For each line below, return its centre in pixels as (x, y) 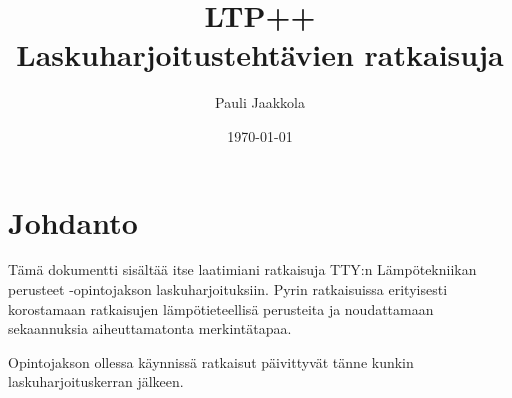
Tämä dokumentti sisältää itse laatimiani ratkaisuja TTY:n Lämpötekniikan (242, 269)
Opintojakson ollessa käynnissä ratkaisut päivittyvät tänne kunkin (211, 361)
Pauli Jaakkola (260, 102)
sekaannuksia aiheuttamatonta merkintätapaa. (150, 328)
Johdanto (73, 221)
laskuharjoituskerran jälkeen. (96, 381)
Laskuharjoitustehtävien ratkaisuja (260, 54)
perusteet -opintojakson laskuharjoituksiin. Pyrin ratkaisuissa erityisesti (228, 289)
